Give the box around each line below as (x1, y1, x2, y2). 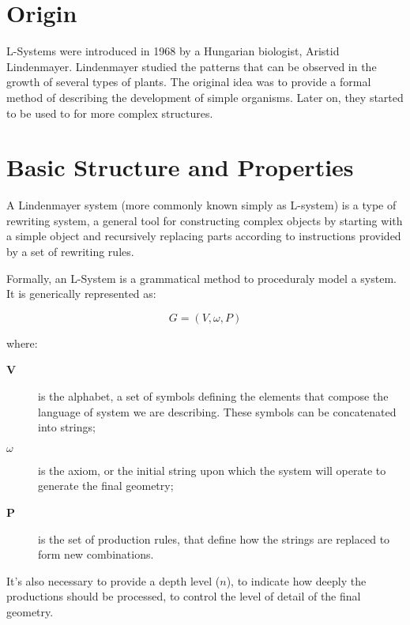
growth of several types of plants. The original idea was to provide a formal (6, 73, 371, 90)
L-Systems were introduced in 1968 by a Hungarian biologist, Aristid (6, 43, 340, 59)
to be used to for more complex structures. (6, 104, 213, 121)
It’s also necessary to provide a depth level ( (6, 572, 220, 589)
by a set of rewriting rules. (6, 243, 134, 259)
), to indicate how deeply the (226, 572, 367, 589)
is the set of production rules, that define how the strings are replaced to (38, 530, 390, 547)
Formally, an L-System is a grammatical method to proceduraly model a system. (6, 269, 397, 286)
